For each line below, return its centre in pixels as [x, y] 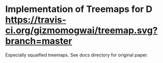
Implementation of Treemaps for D [79, 9]
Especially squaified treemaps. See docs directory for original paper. [77, 55]
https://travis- [36, 20]
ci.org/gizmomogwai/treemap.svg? [81, 30]
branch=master [39, 41]
